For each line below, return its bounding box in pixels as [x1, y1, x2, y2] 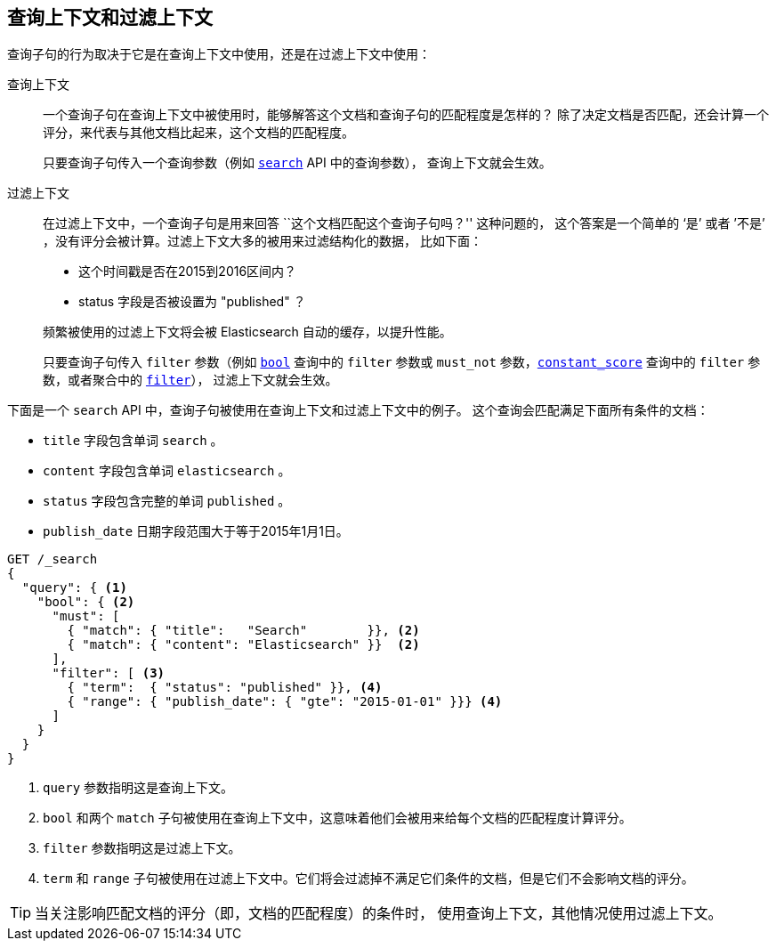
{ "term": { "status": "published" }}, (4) [67, 680, 383, 695]
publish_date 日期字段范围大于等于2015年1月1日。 [43, 523, 349, 539]
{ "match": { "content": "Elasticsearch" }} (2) [67, 637, 420, 652]
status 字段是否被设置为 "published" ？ [78, 294, 306, 310]
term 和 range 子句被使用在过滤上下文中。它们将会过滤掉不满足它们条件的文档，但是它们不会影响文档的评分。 [43, 871, 694, 887]
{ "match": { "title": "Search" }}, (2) [67, 623, 420, 638]
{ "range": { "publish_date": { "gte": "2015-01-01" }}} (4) [67, 694, 503, 709]
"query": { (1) [21, 580, 127, 596]
